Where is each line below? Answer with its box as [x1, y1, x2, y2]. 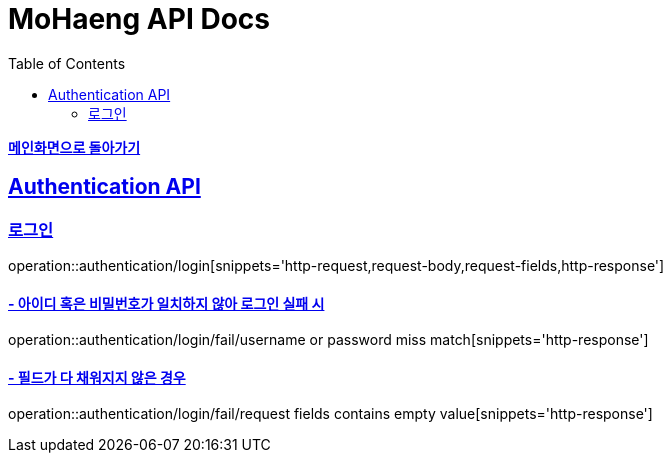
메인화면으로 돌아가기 [8, 138, 141, 156]
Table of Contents [8, 54, 126, 72]
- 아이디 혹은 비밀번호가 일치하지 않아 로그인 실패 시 [8, 294, 325, 312]
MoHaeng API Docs [8, 2, 270, 36]
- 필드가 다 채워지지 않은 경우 [8, 368, 186, 386]
